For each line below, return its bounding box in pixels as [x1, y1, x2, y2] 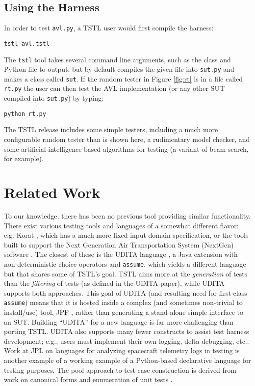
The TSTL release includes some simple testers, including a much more [4, 124, 218, 135]
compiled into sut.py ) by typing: [4, 93, 103, 103]
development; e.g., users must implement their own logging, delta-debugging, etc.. [4, 335, 249, 346]
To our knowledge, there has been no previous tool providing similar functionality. [4, 210, 251, 221]
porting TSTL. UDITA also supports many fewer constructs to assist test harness [4, 326, 249, 336]
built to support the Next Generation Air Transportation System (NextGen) [4, 239, 234, 249]
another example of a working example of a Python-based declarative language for [4, 355, 251, 365]
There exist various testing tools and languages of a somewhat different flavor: [4, 220, 239, 230]
